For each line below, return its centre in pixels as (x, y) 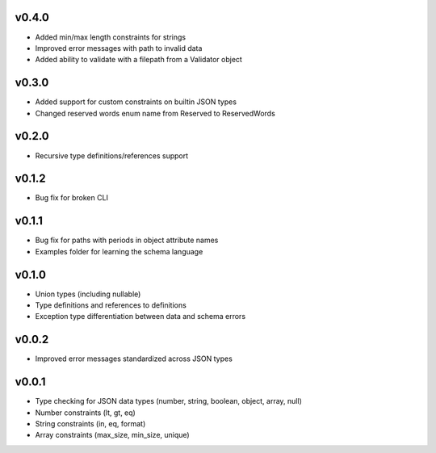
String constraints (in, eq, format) (90, 423)
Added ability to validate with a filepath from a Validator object (138, 60)
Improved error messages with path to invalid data (119, 48)
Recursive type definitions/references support (112, 155)
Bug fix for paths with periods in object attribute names (127, 240)
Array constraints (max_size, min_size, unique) (112, 435)
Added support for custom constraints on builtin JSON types (136, 102)
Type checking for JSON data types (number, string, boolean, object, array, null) (168, 401)
